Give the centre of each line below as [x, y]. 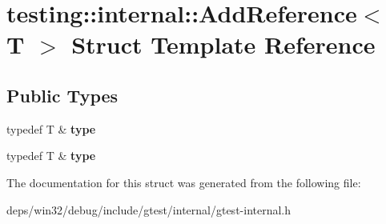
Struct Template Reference [223, 44]
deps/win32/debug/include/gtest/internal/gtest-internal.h [149, 209]
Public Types [62, 95]
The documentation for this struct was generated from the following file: [184, 182]
